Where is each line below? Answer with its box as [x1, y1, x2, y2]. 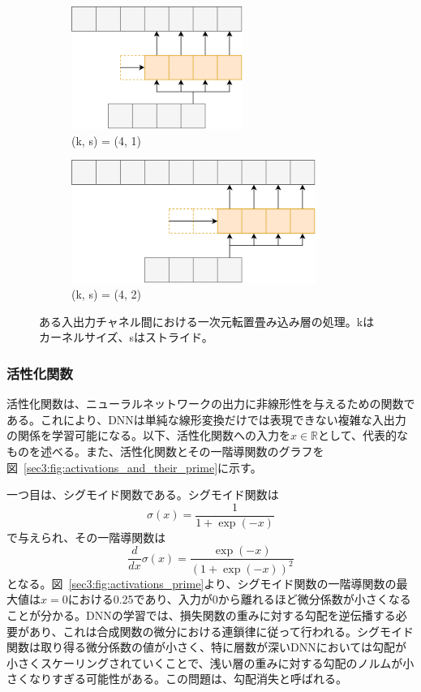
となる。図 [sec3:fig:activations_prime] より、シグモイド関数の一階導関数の [6, 574, 397, 591]
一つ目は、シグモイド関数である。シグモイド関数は [6, 486, 279, 503]
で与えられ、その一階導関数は [6, 528, 166, 545]
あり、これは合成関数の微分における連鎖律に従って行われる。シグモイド [28, 622, 415, 639]
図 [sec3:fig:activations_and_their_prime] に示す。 [6, 458, 262, 475]
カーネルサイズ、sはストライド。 [39, 329, 213, 346]
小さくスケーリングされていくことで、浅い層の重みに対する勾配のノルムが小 [6, 654, 415, 671]
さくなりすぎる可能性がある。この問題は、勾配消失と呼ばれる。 [6, 670, 347, 687]
